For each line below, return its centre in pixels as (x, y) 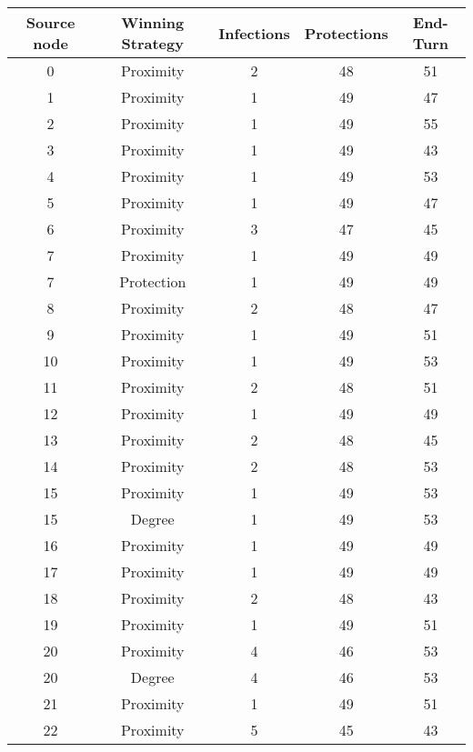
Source (50, 22)
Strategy (152, 43)
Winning (153, 22)
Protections (346, 33)
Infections (254, 33)
